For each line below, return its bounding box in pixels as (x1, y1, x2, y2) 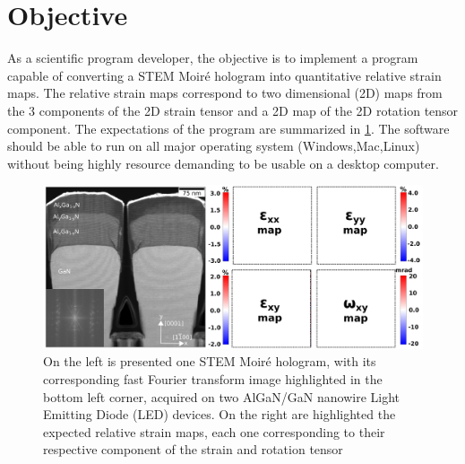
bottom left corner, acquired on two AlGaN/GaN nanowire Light (43, 387, 400, 406)
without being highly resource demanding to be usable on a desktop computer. (7, 153, 439, 172)
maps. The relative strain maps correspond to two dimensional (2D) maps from (7, 83, 443, 102)
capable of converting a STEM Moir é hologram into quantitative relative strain (7, 66, 442, 84)
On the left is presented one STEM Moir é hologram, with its (43, 352, 376, 371)
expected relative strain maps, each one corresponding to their (43, 422, 385, 441)
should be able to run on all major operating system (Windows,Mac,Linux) (7, 136, 420, 155)
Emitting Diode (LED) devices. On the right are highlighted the (43, 405, 396, 424)
